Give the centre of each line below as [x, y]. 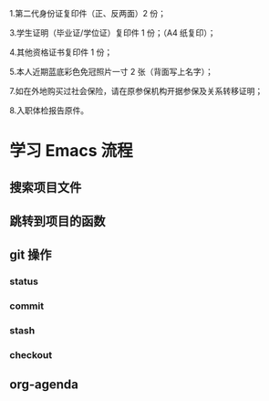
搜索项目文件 [46, 187]
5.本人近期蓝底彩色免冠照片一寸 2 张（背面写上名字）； [112, 72]
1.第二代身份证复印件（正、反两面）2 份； [88, 13]
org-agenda [44, 385]
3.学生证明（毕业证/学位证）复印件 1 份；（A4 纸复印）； [113, 33]
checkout [31, 355]
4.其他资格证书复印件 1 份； [61, 52]
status [24, 281]
